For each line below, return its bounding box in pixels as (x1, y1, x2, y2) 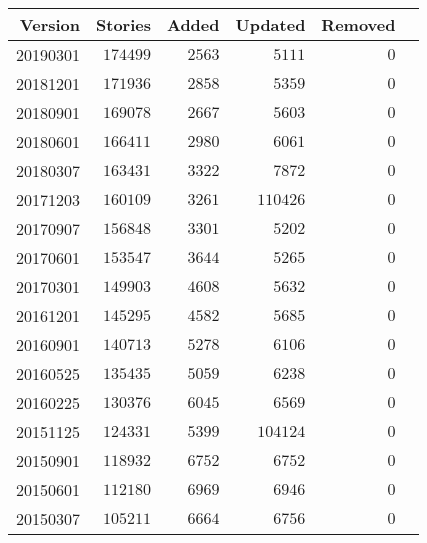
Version (19, 13, 81, 36)
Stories (96, 13, 151, 36)
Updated (235, 13, 306, 36)
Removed (321, 13, 396, 36)
